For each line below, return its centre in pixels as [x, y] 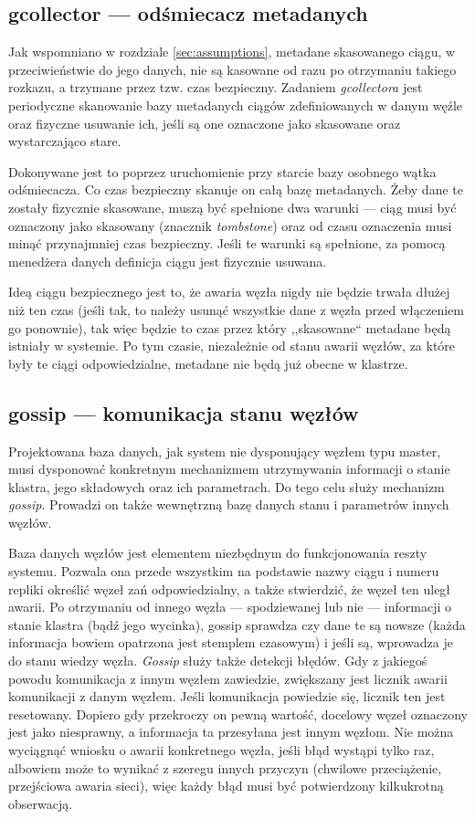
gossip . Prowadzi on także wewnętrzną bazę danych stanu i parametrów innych [229, 504]
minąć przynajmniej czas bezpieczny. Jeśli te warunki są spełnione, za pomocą [227, 243]
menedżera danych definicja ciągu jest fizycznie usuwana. [168, 261]
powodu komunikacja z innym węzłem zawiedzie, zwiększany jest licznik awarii [228, 678]
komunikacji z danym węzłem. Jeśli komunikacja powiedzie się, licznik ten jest [227, 696]
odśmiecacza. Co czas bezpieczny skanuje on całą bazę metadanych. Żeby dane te [236, 189]
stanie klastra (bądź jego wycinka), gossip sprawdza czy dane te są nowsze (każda [237, 624]
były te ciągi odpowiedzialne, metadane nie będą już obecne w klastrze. [208, 363]
